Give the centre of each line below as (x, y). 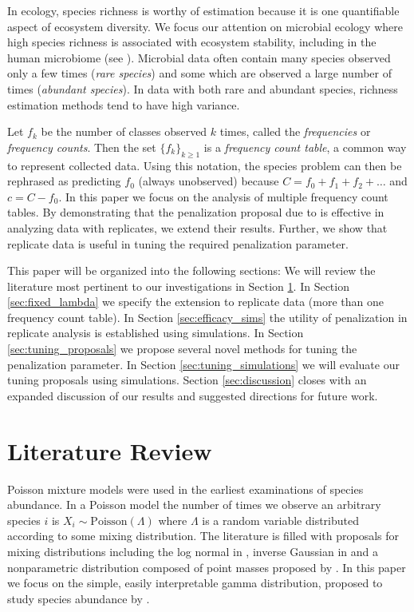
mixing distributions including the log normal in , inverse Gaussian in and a (193, 551)
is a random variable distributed (280, 520)
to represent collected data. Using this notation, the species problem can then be (205, 165)
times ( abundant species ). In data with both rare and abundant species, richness (203, 88)
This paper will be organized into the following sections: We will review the (191, 270)
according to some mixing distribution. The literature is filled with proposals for (203, 536)
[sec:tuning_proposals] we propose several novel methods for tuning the (182, 349)
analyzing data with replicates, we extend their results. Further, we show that (197, 227)
